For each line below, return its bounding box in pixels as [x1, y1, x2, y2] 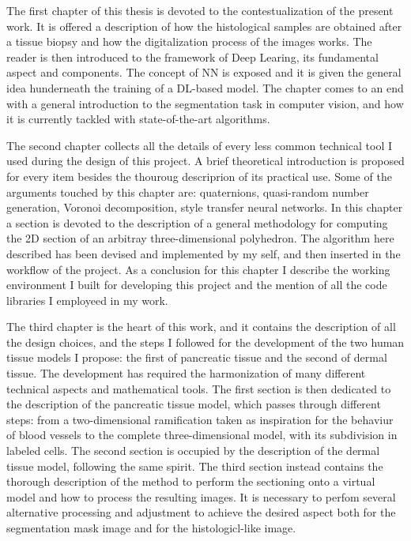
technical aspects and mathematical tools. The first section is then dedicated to [6, 380, 391, 396]
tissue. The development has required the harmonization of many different [6, 365, 366, 381]
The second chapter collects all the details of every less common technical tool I [6, 137, 393, 153]
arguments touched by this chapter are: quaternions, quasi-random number [6, 183, 369, 200]
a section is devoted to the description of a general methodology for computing [6, 214, 388, 231]
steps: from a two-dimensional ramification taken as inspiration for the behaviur [6, 411, 394, 427]
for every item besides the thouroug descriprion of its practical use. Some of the [6, 167, 392, 184]
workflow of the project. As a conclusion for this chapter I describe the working [6, 261, 390, 277]
